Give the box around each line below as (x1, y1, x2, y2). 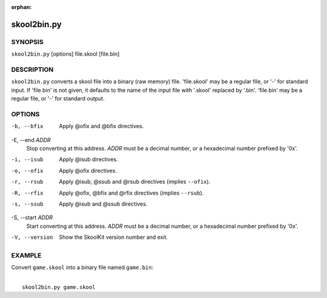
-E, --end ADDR (11, 136, 51, 143)
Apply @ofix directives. (59, 167, 117, 174)
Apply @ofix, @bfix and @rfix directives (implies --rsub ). (59, 189, 204, 196)
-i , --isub (11, 156, 44, 163)
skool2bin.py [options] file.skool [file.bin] (11, 50, 120, 57)
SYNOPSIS (11, 37, 44, 46)
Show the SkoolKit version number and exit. (59, 233, 168, 241)
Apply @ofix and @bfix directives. (59, 123, 144, 130)
